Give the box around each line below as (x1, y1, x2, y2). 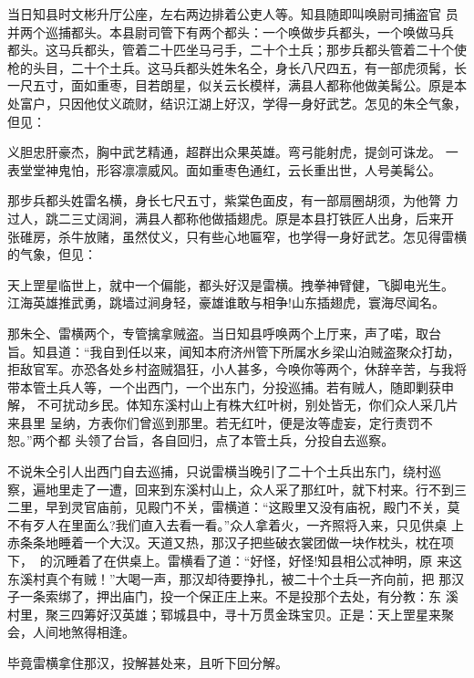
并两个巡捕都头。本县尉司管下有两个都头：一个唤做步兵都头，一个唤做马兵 (7, 22, 454, 41)
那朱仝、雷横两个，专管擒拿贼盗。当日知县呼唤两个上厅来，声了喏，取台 (7, 323, 441, 342)
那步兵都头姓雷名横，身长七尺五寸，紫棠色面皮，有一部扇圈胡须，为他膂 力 (7, 191, 459, 210)
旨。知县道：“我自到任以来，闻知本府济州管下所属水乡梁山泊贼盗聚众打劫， (7, 341, 460, 360)
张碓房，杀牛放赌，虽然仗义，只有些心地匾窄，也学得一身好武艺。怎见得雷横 (7, 226, 467, 245)
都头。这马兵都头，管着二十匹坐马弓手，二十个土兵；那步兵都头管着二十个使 (7, 40, 467, 59)
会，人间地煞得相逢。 (7, 622, 135, 641)
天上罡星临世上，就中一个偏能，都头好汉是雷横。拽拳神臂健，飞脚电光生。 (7, 275, 454, 294)
